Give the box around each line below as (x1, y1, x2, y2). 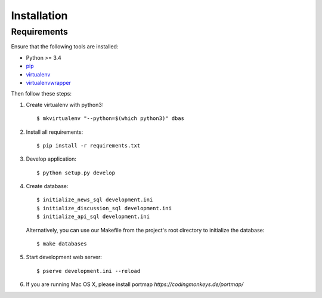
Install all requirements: (26, 128, 83, 136)
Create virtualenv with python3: (26, 101, 104, 108)
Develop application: (26, 155, 77, 162)
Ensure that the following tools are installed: (11, 43, 119, 50)
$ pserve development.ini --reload (36, 268, 141, 274)
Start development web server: (26, 254, 103, 261)
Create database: (26, 183, 69, 190)
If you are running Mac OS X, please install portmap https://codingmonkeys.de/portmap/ (26, 281, 244, 288)
